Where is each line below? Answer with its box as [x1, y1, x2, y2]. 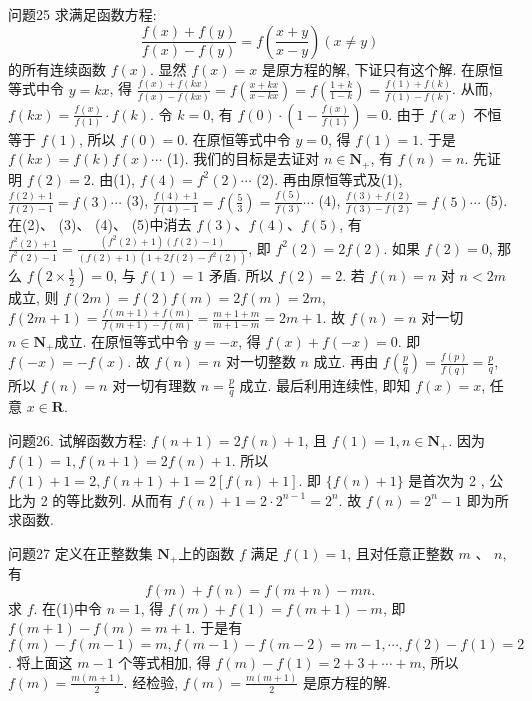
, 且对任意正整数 [347, 542, 454, 563]
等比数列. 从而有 [66, 489, 173, 510]
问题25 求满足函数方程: [8, 4, 157, 24]
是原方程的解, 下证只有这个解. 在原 [261, 58, 490, 79]
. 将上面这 [8, 652, 73, 673]
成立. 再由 [313, 351, 379, 372]
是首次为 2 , [408, 470, 485, 491]
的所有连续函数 [8, 58, 106, 79]
